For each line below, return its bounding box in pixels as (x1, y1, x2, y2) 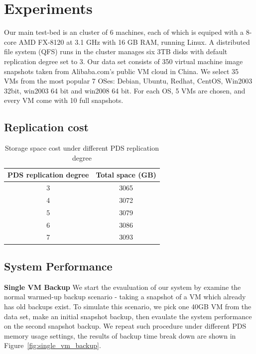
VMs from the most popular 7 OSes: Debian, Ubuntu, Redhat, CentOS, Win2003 (4, 76, 253, 86)
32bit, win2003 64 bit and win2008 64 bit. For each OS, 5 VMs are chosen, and (4, 85, 246, 95)
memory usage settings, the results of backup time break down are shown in (4, 330, 236, 341)
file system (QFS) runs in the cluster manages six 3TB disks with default (4, 46, 228, 57)
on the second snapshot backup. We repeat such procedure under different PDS (4, 321, 247, 331)
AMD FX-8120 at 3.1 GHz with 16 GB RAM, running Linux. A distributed (18, 36, 250, 47)
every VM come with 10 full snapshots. (4, 95, 124, 105)
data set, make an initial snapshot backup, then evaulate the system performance (4, 311, 252, 321)
